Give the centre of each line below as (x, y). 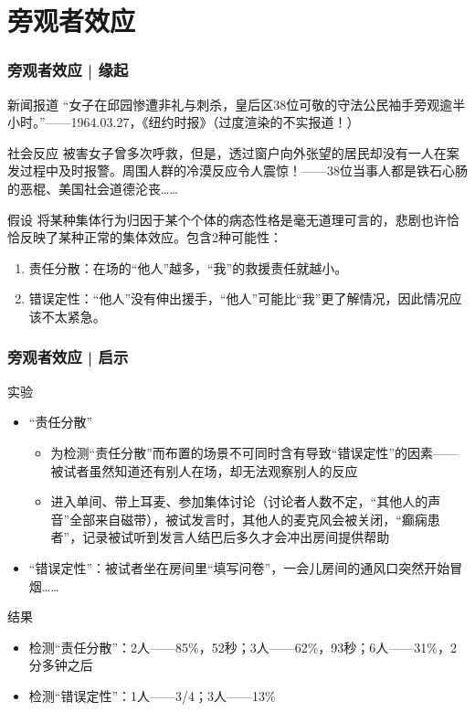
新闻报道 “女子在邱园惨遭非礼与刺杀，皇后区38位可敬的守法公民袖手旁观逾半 (237, 104)
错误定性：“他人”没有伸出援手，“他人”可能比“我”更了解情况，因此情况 (239, 298)
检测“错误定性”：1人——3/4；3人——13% (152, 695)
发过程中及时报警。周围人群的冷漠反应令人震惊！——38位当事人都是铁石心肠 (237, 170)
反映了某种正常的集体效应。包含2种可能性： (151, 237)
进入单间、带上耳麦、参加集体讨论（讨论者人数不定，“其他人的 (239, 501)
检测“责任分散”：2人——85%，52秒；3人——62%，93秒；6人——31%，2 (243, 647)
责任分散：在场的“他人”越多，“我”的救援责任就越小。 (188, 267)
